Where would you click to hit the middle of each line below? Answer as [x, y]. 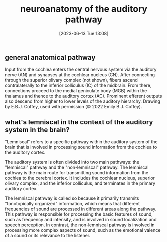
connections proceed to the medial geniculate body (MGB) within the [76, 91]
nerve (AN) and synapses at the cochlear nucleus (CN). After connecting [80, 75]
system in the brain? [37, 130]
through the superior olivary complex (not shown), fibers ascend [72, 80]
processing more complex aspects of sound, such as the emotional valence [83, 230]
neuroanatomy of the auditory [84, 9]
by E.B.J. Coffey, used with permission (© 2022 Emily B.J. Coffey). [74, 107]
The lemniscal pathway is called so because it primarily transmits [72, 198]
